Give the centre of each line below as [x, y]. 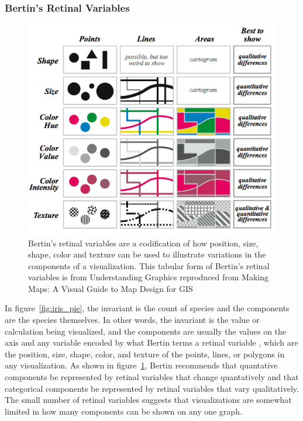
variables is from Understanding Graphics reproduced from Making [149, 277]
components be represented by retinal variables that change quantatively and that [152, 377]
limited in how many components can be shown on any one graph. [123, 411]
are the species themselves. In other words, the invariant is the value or [132, 320]
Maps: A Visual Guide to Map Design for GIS [111, 288]
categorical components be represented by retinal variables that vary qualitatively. [152, 388]
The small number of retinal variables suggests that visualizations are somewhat [148, 400]
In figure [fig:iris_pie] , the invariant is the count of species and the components [147, 308]
